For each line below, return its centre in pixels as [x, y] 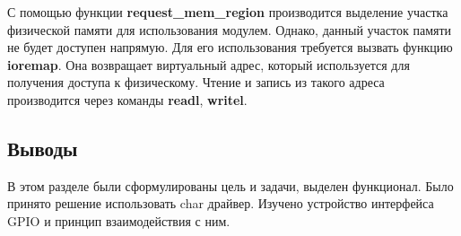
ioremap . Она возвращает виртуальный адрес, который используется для [209, 64]
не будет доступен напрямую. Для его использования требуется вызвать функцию [230, 47]
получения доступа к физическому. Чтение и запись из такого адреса [196, 82]
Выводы [43, 148]
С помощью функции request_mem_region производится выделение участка [228, 12]
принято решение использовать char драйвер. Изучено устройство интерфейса [221, 203]
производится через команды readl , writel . [127, 99]
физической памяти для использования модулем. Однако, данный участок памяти [230, 29]
